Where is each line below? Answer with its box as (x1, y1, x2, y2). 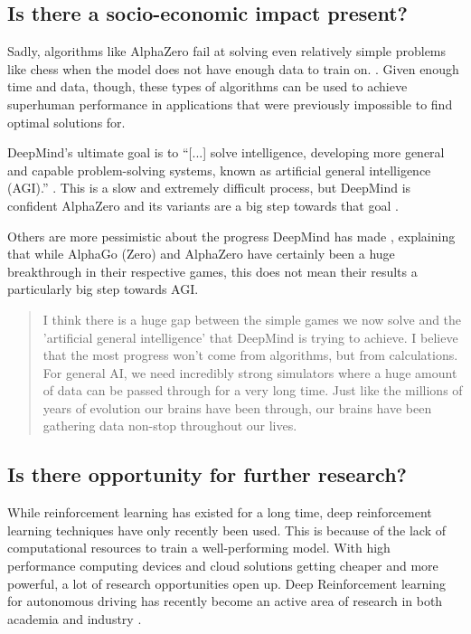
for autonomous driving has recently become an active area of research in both (7, 591, 443, 610)
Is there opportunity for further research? (7, 460, 407, 488)
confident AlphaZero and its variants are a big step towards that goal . (7, 195, 399, 214)
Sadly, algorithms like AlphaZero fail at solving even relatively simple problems (7, 42, 447, 61)
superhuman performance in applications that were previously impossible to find (7, 94, 453, 113)
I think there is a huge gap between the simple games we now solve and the (42, 309, 462, 328)
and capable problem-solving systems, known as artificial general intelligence (7, 160, 431, 179)
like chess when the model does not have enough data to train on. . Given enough (7, 59, 459, 78)
